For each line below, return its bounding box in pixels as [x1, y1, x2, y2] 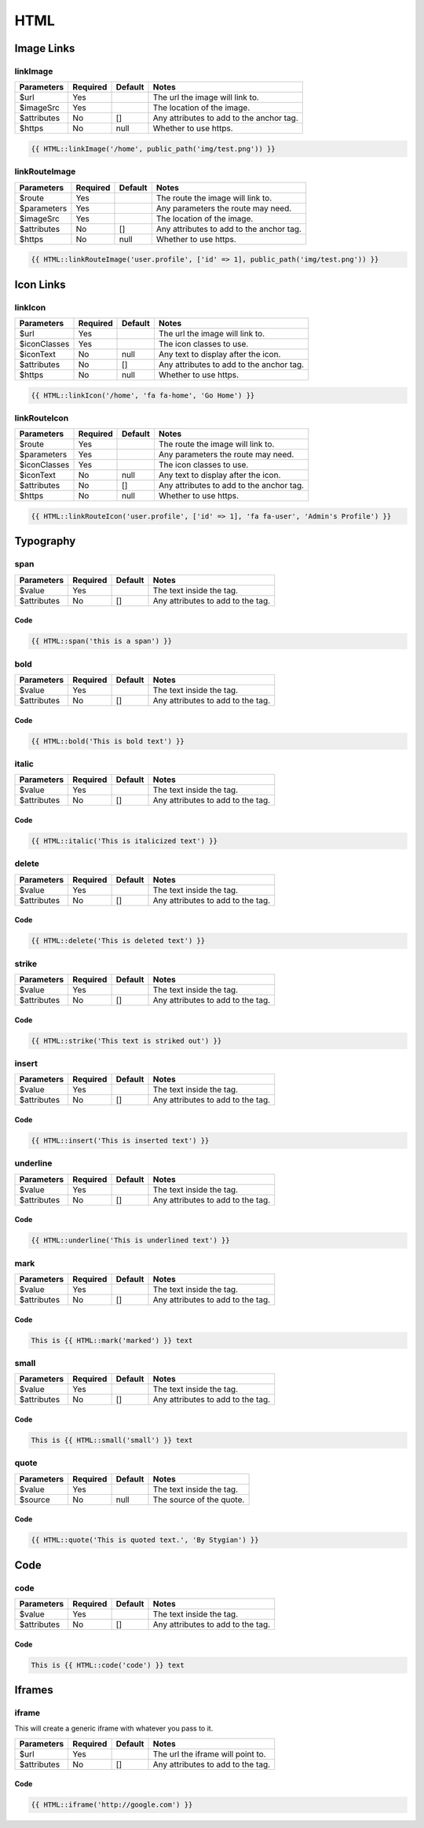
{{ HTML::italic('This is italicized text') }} [31, 836, 217, 845]
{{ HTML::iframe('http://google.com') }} [31, 1800, 193, 1809]
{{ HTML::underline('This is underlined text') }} [31, 1236, 231, 1245]
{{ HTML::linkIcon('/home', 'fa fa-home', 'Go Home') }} [31, 391, 255, 400]
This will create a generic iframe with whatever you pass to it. [14, 1723, 214, 1733]
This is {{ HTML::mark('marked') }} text [31, 1336, 193, 1345]
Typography [14, 534, 76, 548]
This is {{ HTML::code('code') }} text [31, 1661, 185, 1669]
